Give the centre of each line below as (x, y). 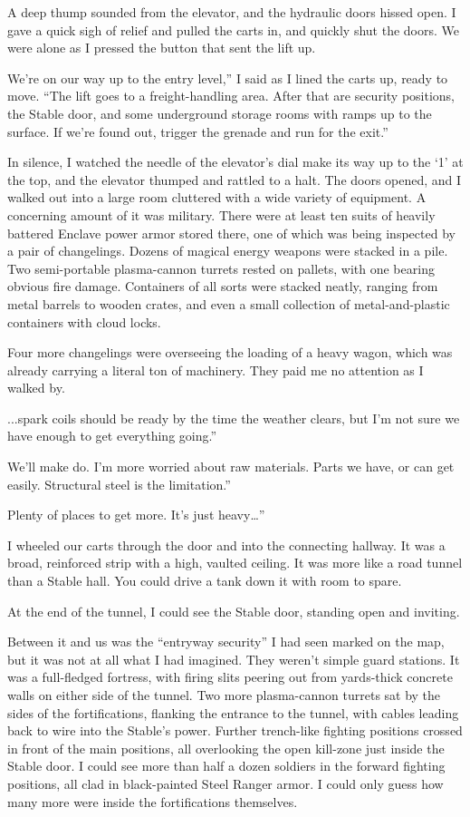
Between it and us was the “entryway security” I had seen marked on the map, (226, 642)
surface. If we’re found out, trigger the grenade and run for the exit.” (198, 131)
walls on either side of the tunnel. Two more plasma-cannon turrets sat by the (224, 695)
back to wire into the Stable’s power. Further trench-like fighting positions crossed (235, 730)
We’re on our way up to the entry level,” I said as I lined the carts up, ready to (228, 78)
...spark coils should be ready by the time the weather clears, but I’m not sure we (234, 418)
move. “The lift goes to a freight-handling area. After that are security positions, (231, 96)
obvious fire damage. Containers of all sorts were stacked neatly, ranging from (223, 286)
